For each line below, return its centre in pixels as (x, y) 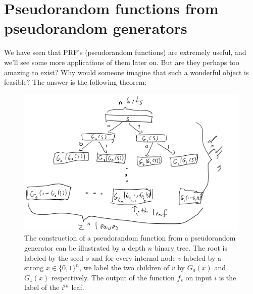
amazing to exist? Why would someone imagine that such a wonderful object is (126, 72)
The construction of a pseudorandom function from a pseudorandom (130, 238)
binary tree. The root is (191, 247)
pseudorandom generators (96, 28)
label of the (42, 287)
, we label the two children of (124, 268)
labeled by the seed (54, 257)
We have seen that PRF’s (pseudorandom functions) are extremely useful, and (125, 52)
